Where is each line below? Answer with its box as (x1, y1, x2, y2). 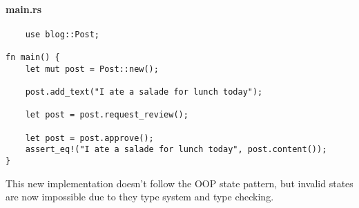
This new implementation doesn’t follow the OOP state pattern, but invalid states (6, 176, 353, 190)
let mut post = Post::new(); (25, 64, 159, 74)
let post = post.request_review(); (25, 110, 188, 120)
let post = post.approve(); (25, 133, 154, 143)
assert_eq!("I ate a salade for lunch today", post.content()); (25, 144, 327, 155)
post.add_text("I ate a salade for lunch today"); (25, 87, 263, 97)
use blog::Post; (25, 29, 100, 39)
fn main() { (6, 53, 60, 63)
